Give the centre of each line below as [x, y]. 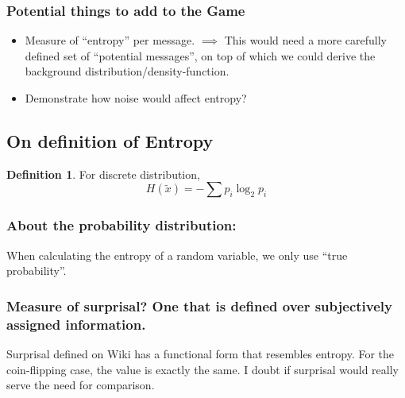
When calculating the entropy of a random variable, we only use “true [177, 255]
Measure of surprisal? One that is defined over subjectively [199, 305]
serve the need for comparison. [81, 385]
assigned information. [76, 324]
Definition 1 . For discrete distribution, [103, 174]
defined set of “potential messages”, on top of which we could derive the [200, 55]
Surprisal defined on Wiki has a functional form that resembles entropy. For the [201, 353]
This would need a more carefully [306, 40]
